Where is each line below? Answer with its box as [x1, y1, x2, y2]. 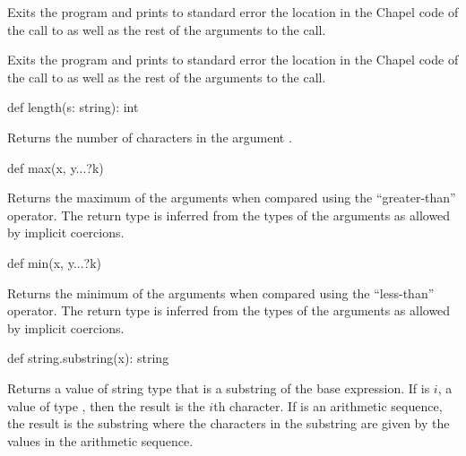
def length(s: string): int [7, 98, 139, 116]
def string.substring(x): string [7, 348, 169, 367]
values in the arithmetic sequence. [7, 431, 194, 450]
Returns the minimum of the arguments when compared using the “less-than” [7, 283, 435, 302]
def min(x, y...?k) [7, 253, 102, 271]
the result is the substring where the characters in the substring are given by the [7, 414, 450, 433]
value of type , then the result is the [7, 396, 205, 415]
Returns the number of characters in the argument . [7, 127, 292, 146]
